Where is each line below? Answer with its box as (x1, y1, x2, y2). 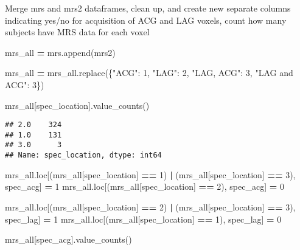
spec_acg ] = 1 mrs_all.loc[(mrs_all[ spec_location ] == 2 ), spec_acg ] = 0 (5, 180, 284, 193)
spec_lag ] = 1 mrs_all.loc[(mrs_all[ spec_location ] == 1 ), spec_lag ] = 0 (5, 212, 282, 225)
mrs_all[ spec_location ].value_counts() (5, 99, 150, 111)
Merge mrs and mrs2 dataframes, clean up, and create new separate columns (5, 2, 291, 14)
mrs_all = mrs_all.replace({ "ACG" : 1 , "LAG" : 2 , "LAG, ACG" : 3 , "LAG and (5, 66, 293, 79)
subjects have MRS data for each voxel (5, 26, 150, 38)
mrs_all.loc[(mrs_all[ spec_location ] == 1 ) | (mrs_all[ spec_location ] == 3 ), (5, 168, 296, 181)
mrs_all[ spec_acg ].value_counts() (5, 233, 132, 246)
